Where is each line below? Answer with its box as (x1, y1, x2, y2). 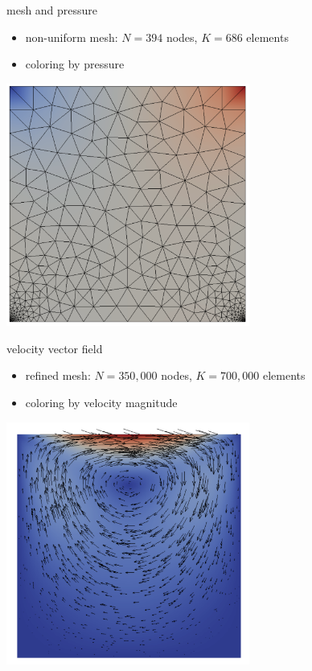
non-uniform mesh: (25, 28, 118, 45)
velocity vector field (6, 340, 103, 356)
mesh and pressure (6, 2, 98, 18)
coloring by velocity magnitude (25, 394, 178, 411)
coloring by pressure (25, 56, 125, 72)
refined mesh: (25, 367, 91, 384)
